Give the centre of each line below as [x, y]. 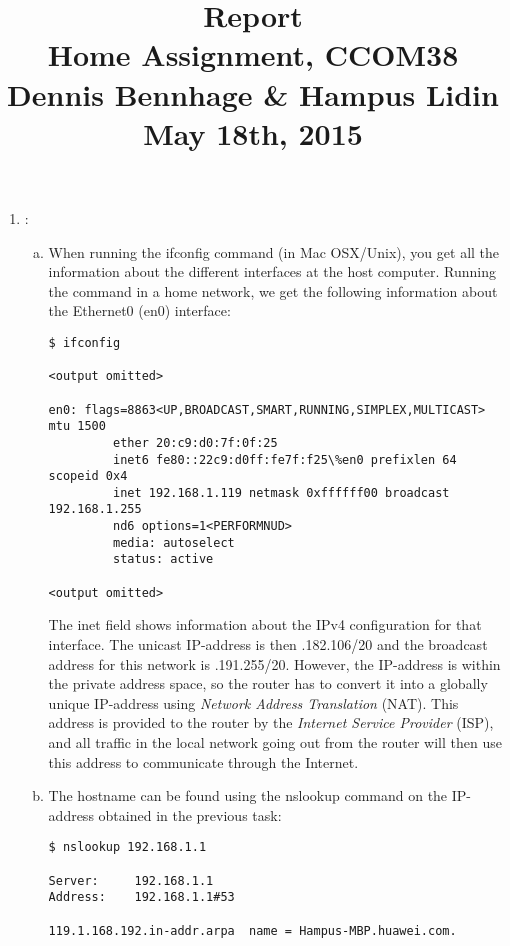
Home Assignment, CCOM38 [253, 54]
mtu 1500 [77, 426]
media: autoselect [174, 542]
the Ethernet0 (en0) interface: [139, 310]
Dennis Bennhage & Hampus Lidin [253, 93]
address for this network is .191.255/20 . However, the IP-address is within [274, 663]
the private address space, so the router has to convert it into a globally [268, 683]
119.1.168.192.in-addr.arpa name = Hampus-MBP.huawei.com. [252, 930]
